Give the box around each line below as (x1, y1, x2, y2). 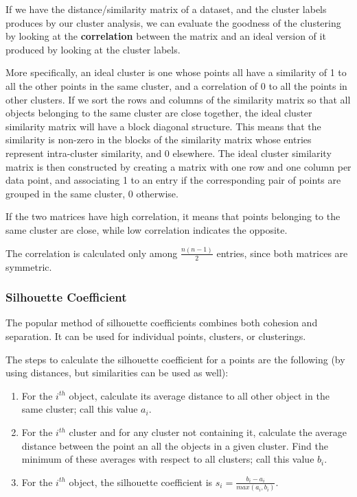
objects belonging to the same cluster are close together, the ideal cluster (5, 106, 312, 120)
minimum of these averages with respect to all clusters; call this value (21, 452, 314, 466)
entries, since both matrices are (216, 245, 348, 260)
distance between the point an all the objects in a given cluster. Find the (21, 438, 328, 452)
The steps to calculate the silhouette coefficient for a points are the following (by (5, 352, 345, 366)
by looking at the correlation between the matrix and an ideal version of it (5, 29, 326, 43)
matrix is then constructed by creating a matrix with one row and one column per (5, 159, 352, 173)
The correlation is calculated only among (5, 245, 178, 260)
